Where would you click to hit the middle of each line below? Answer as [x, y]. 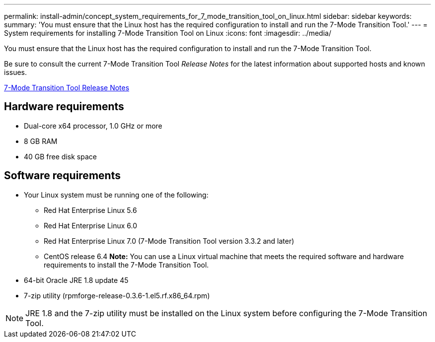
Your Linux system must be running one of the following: [116, 195]
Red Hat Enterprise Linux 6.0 [91, 225]
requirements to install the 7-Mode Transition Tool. [126, 265]
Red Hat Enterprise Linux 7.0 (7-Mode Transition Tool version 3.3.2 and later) [169, 241]
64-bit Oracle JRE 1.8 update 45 [76, 280]
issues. [16, 72]
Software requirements [62, 176]
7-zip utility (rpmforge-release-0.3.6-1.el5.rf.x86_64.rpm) [117, 295]
